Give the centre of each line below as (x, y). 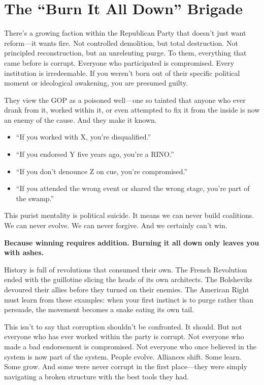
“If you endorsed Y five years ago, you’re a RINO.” (95, 154)
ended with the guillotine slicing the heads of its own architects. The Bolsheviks (128, 279)
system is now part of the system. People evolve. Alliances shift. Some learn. (123, 356)
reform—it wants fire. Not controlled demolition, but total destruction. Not (121, 43)
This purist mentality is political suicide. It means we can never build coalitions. (129, 215)
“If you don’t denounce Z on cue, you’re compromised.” (102, 171)
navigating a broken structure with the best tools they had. (96, 376)
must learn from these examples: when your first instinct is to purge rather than (129, 299)
